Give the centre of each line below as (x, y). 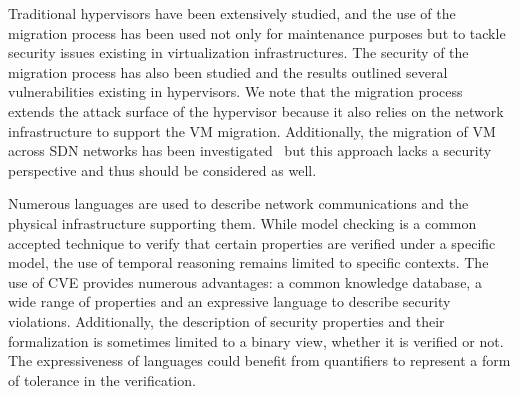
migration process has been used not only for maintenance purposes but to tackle (257, 32)
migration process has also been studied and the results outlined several (228, 71)
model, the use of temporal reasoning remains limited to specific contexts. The (248, 262)
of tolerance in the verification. (102, 379)
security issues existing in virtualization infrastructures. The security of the (238, 52)
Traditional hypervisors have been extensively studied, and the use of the (232, 13)
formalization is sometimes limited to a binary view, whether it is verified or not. (256, 340)
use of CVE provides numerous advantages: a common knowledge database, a (245, 281)
